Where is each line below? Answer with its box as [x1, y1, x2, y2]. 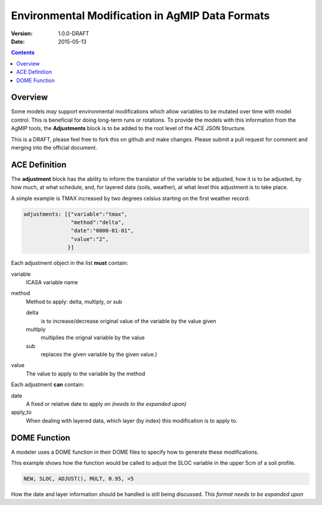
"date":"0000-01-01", [70, 227, 134, 234]
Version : [11, 30, 33, 37]
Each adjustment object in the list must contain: [11, 260, 128, 267]
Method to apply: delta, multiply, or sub [26, 298, 122, 305]
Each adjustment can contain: [11, 381, 85, 388]
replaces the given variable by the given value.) [41, 351, 157, 358]
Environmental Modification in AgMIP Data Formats [11, 9, 270, 22]
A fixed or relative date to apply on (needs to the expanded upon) [26, 401, 187, 408]
